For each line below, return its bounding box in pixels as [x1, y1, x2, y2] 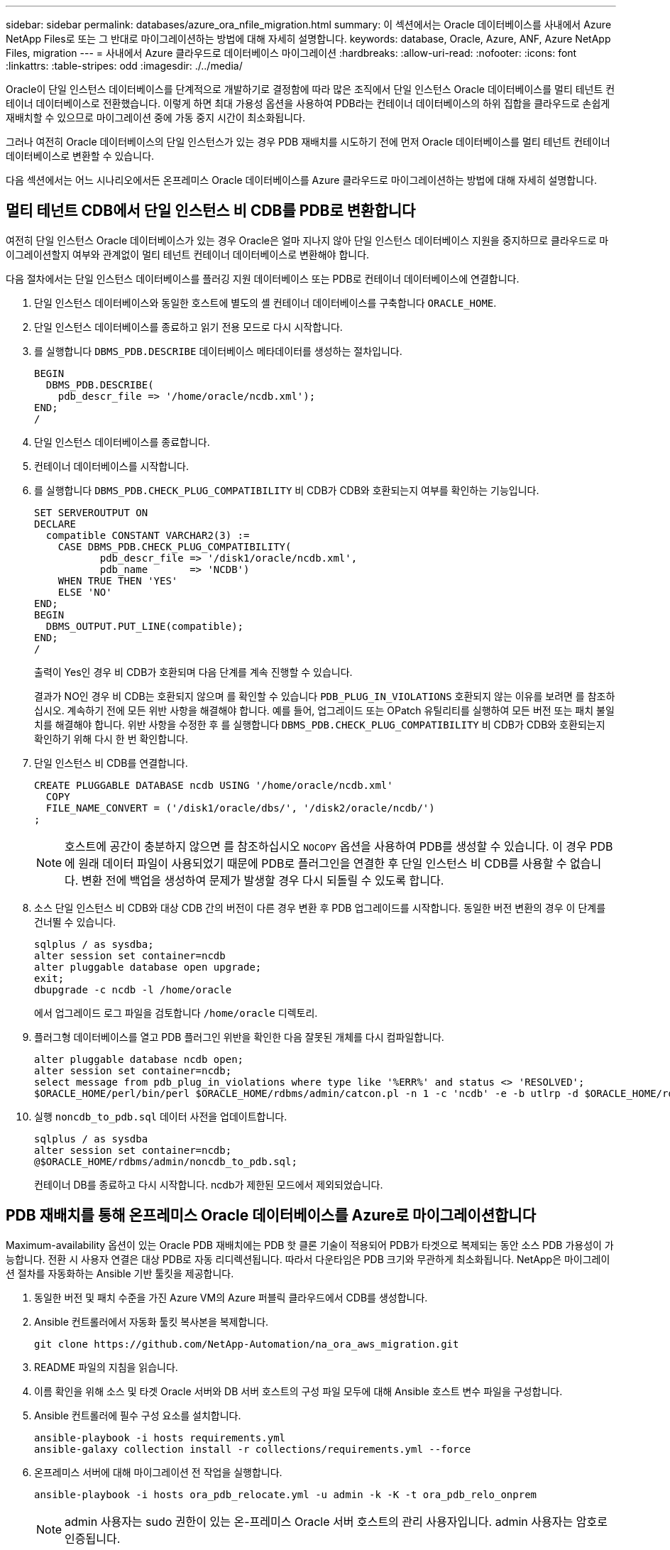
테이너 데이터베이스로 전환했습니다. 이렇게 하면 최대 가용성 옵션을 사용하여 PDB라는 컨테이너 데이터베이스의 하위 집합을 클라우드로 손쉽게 [6, 97, 610, 109]
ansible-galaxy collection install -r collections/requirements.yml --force [34, 1443, 471, 1455]
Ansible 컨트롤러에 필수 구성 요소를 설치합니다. [34, 1409, 241, 1421]
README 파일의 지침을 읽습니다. [34, 1360, 178, 1373]
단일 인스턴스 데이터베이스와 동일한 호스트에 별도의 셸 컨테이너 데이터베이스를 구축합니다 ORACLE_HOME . [34, 296, 497, 309]
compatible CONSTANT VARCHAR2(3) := [45, 529, 250, 541]
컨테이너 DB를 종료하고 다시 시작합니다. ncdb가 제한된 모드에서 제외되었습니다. [34, 1178, 383, 1191]
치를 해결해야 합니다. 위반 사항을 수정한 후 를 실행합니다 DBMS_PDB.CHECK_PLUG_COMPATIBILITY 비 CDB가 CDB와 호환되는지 [34, 718, 605, 731]
